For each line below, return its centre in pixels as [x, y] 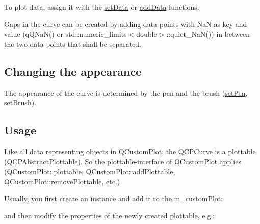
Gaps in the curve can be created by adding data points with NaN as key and [126, 24]
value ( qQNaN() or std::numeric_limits [66, 34]
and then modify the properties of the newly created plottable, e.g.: [110, 215]
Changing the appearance [73, 71]
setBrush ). [20, 103]
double [147, 34]
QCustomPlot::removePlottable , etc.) [62, 181]
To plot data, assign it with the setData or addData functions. [102, 7]
